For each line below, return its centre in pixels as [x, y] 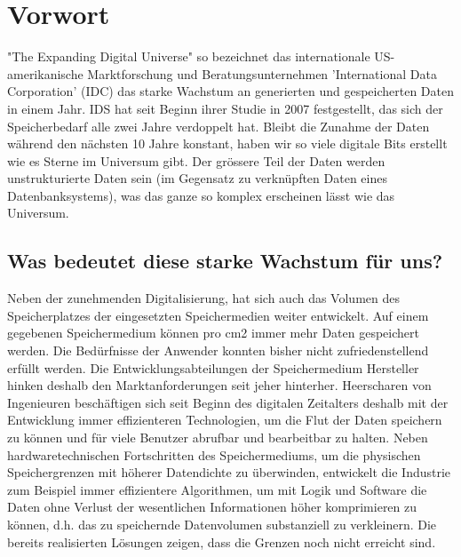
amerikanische [45, 73]
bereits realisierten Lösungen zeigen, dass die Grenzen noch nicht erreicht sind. [222, 541]
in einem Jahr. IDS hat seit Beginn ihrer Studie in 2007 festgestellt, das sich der [225, 108]
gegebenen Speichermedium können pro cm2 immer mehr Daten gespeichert [213, 333]
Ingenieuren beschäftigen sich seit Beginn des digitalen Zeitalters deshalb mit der [228, 402]
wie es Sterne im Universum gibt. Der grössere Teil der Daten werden [196, 160]
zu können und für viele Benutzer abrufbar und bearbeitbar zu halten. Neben [218, 438]
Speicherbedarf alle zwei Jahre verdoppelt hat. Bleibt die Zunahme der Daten [219, 126]
